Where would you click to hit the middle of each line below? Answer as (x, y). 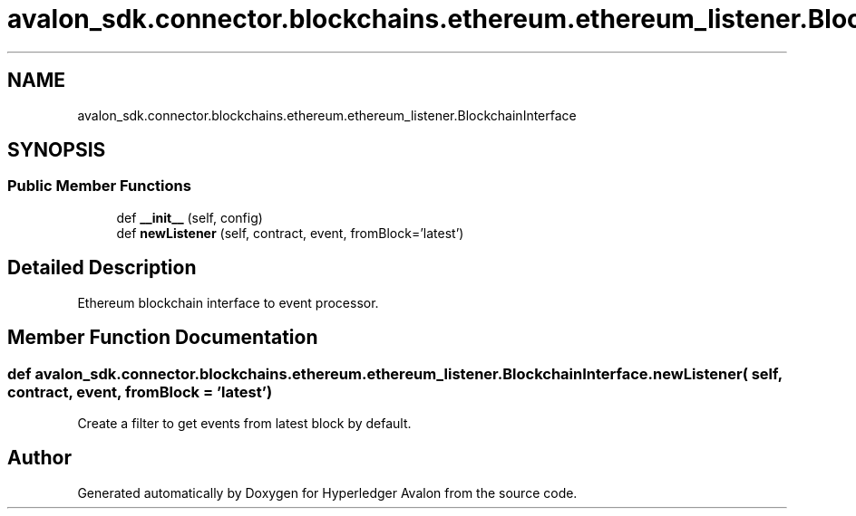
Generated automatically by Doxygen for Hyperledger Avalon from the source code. (327, 492)
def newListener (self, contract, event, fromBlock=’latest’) (290, 233)
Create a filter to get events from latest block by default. (244, 423)
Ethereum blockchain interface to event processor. (228, 302)
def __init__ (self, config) (190, 217)
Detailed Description (102, 268)
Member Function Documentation (163, 338)
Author (39, 458)
